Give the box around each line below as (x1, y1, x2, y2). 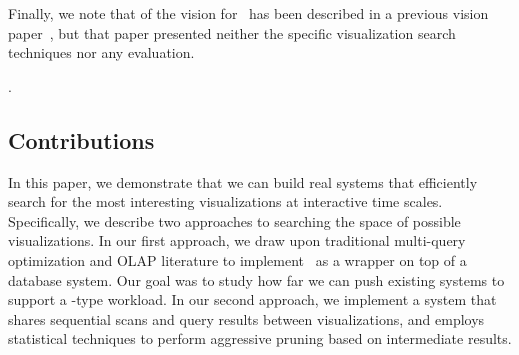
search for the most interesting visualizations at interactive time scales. (8, 191, 443, 212)
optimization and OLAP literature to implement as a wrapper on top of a (8, 249, 467, 270)
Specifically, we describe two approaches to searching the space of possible (8, 210, 461, 231)
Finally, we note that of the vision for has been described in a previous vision (8, 3, 489, 23)
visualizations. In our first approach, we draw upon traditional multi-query (8, 230, 466, 251)
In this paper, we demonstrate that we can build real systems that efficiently (8, 171, 478, 192)
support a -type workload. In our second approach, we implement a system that (8, 289, 497, 310)
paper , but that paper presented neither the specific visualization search (8, 22, 456, 43)
